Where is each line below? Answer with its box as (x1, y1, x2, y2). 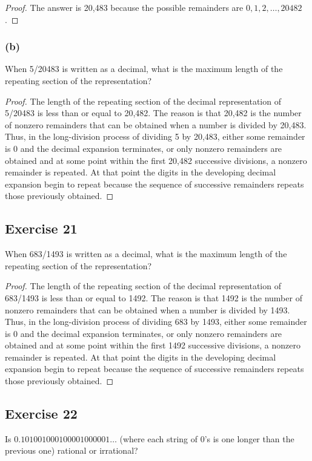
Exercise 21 (5, 219, 78, 238)
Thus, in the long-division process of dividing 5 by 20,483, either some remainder (5, 130, 305, 143)
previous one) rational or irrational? (5, 444, 138, 457)
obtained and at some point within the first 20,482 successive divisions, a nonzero (5, 154, 307, 166)
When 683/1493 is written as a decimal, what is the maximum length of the (5, 247, 287, 260)
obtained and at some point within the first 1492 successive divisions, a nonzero (5, 339, 300, 351)
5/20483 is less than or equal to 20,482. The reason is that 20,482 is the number (5, 106, 302, 119)
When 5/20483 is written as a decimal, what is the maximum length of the (5, 62, 283, 75)
